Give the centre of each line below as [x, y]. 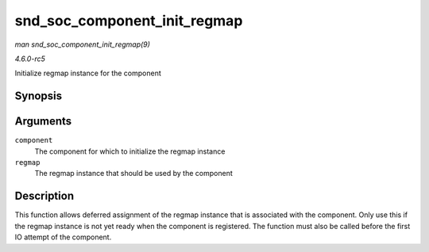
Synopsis [39, 96]
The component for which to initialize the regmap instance [130, 151]
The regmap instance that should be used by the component [134, 174]
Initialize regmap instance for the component [88, 73]
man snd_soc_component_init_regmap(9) [83, 44]
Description [44, 196]
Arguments [43, 122]
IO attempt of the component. [63, 237]
